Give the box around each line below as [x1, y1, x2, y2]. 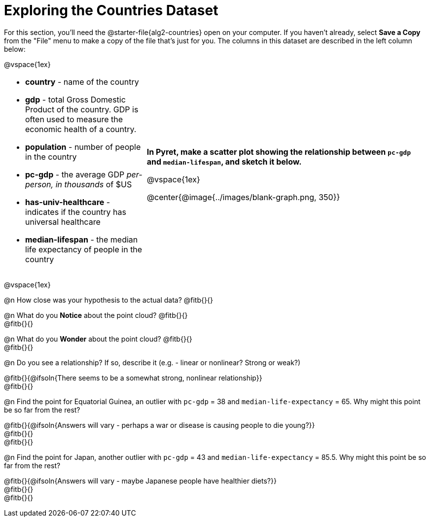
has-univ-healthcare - [25, 197, 110, 207]
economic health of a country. [25, 124, 137, 134]
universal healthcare [25, 216, 101, 227]
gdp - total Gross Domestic [25, 94, 126, 104]
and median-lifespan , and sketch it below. [146, 156, 302, 167]
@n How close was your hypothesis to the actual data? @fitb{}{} [4, 295, 213, 304]
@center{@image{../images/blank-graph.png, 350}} [146, 192, 340, 202]
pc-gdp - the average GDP [25, 169, 125, 179]
